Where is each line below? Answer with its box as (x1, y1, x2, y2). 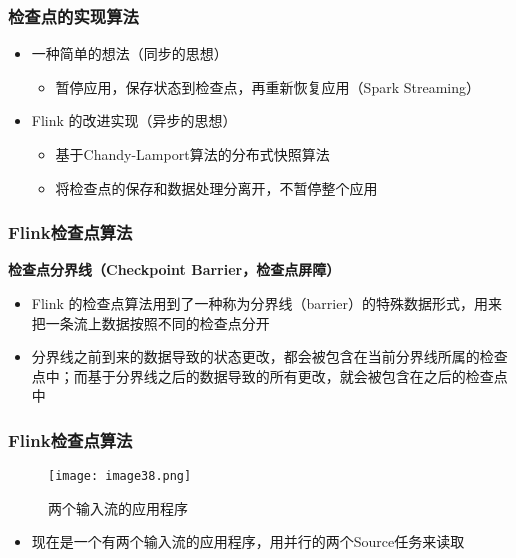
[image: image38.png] (48, 469, 192, 484)
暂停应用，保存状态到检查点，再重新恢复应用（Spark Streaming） (55, 76, 480, 97)
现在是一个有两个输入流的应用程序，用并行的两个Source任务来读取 (31, 531, 465, 552)
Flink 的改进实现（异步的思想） (31, 110, 237, 131)
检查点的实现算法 (8, 3, 139, 28)
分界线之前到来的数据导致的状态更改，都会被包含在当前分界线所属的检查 (31, 346, 508, 367)
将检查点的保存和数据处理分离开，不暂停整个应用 (55, 177, 378, 198)
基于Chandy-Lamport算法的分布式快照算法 (55, 144, 330, 164)
